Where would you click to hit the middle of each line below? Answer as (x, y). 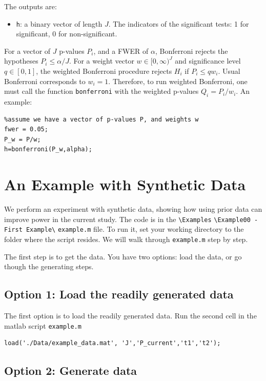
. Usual (229, 71)
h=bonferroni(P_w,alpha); (48, 149)
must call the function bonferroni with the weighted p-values (101, 91)
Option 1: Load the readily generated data (119, 294)
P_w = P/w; (23, 139)
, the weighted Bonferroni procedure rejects (104, 71)
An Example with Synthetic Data (125, 184)
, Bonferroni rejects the (191, 51)
